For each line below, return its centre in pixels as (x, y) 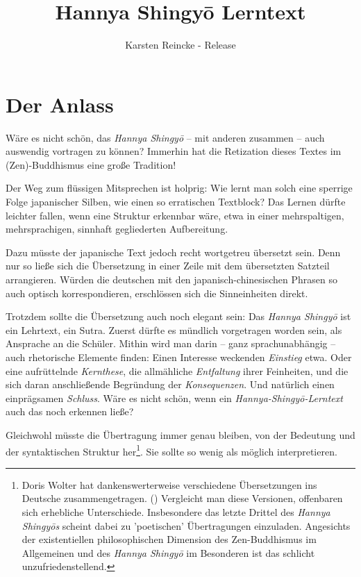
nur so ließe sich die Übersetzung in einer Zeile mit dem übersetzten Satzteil (168, 266)
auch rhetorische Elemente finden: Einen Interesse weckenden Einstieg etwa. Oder (179, 357)
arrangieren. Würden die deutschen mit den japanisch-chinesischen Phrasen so (172, 279)
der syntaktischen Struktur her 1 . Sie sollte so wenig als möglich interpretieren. (171, 450)
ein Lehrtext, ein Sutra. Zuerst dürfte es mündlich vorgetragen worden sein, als (174, 329)
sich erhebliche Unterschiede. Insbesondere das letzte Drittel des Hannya (176, 511)
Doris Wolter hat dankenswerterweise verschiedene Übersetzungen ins (169, 484)
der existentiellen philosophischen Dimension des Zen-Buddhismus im (169, 539)
